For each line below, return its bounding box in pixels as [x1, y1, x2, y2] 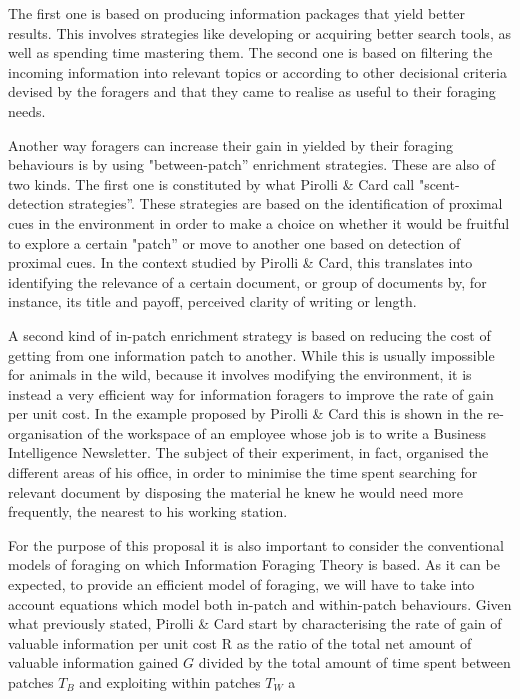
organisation [8, 422, 83, 443]
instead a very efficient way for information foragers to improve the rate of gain [8, 383, 494, 404]
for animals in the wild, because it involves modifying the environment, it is [8, 364, 472, 385]
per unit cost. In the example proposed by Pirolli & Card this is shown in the [8, 403, 483, 424]
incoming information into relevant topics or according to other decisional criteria [8, 61, 507, 82]
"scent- [418, 173, 460, 194]
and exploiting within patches [79, 672, 261, 692]
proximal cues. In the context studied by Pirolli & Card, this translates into [8, 252, 473, 273]
